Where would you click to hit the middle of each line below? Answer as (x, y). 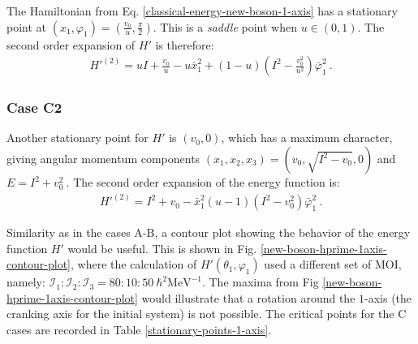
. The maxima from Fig (260, 282)
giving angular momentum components (103, 159)
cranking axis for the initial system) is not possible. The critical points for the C (207, 314)
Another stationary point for (78, 138)
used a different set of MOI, (333, 264)
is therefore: (185, 44)
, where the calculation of (134, 264)
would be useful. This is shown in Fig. (162, 248)
